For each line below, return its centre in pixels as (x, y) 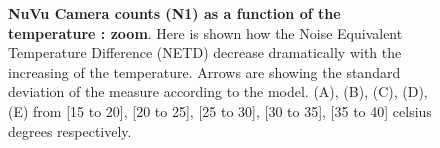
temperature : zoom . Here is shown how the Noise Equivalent (205, 32)
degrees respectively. (70, 130)
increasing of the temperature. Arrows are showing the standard (204, 71)
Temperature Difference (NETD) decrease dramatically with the (205, 52)
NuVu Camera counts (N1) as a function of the (174, 13)
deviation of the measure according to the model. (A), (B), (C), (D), (218, 91)
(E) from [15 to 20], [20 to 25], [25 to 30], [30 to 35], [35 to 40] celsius (220, 110)
